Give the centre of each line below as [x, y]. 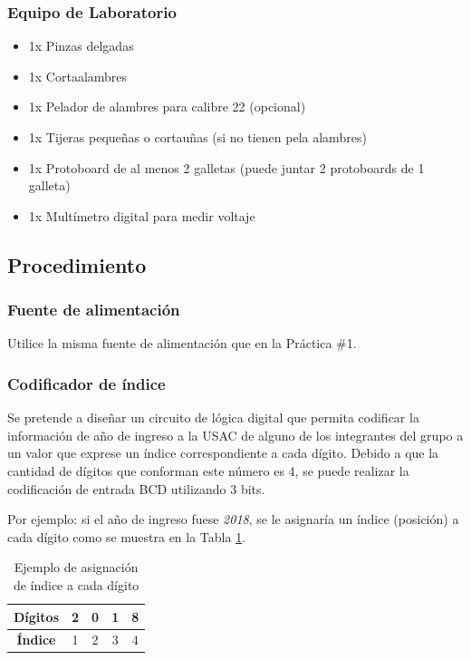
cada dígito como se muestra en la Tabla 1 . [127, 536]
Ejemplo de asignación [76, 567]
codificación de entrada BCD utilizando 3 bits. [136, 488]
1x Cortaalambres [78, 76]
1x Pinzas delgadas [81, 46]
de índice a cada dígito [76, 584]
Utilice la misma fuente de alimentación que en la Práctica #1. [182, 343]
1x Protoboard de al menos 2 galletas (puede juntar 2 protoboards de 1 [226, 167]
